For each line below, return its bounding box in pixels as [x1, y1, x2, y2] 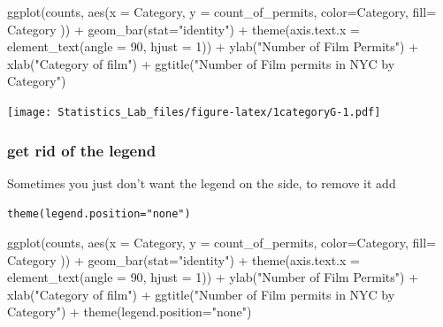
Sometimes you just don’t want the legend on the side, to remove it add [7, 173, 396, 192]
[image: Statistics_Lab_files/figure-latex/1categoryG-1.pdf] [7, 105, 381, 118]
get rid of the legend [7, 139, 157, 161]
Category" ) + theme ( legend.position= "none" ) [7, 302, 252, 321]
